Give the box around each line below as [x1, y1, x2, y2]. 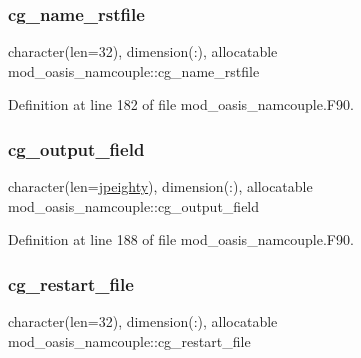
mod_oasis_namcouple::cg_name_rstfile [8, 60, 260, 81]
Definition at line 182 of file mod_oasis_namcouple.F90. [8, 94, 354, 115]
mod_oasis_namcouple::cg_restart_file [8, 330, 251, 351]
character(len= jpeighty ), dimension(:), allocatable [8, 176, 313, 197]
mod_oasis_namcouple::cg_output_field [8, 195, 260, 216]
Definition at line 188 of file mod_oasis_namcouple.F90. [8, 229, 354, 250]
